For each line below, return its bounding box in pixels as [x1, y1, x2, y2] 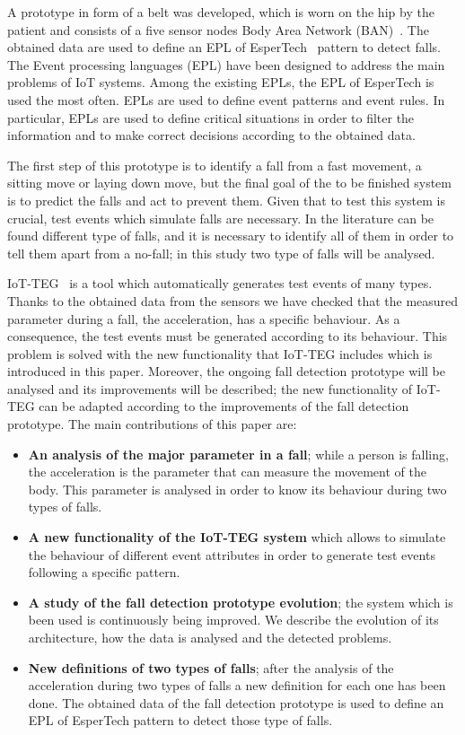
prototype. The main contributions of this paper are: [7, 415, 297, 433]
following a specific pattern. [28, 563, 180, 582]
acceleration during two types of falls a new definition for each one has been [28, 676, 446, 695]
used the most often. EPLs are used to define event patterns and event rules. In [7, 90, 445, 109]
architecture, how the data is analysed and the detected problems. [28, 628, 392, 646]
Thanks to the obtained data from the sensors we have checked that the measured [7, 291, 459, 310]
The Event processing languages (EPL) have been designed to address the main [7, 55, 445, 74]
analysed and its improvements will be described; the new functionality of [7, 379, 413, 398]
